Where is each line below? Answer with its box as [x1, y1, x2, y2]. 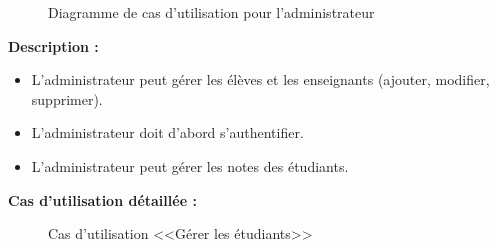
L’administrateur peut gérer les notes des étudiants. [31, 155, 349, 176]
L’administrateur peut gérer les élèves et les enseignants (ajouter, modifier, [31, 69, 490, 90]
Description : [8, 35, 99, 56]
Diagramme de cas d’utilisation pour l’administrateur [48, 2, 375, 22]
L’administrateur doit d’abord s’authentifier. [31, 122, 304, 143]
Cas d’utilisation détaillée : [8, 189, 197, 210]
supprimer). [31, 88, 103, 109]
